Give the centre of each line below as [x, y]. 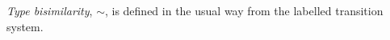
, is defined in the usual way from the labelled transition [244, 10]
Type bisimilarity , [50, 10]
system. [25, 26]
